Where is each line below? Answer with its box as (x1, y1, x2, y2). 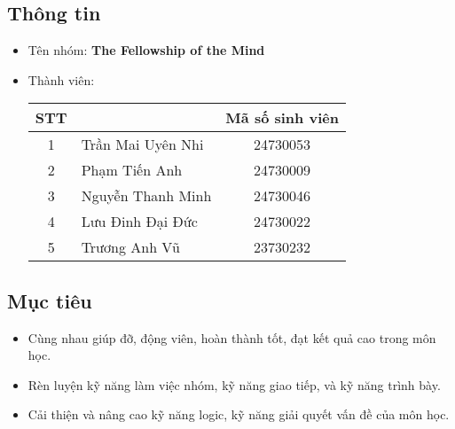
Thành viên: (27, 70, 95, 89)
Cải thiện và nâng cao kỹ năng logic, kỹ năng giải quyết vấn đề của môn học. (27, 405, 450, 424)
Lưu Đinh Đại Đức (81, 211, 198, 232)
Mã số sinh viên (225, 107, 339, 129)
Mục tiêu (7, 286, 92, 314)
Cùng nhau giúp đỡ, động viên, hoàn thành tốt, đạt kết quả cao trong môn (27, 328, 436, 347)
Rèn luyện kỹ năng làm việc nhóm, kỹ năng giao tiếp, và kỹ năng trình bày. (27, 375, 441, 394)
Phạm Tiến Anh (81, 160, 183, 181)
